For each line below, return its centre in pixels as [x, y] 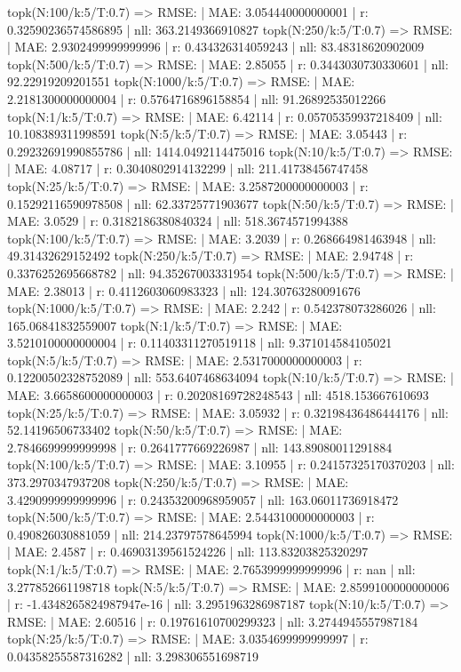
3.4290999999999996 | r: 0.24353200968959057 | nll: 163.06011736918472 [203, 499]
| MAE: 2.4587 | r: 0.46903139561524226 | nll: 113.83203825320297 [188, 552]
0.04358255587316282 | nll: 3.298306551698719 [133, 656]
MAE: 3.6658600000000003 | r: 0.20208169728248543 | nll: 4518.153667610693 [218, 395]
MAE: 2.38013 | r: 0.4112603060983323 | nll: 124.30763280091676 [184, 290]
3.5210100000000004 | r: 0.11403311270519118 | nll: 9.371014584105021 [200, 343]
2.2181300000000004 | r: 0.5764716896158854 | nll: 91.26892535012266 [197, 98]
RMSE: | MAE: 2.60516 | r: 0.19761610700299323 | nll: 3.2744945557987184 [213, 621]
